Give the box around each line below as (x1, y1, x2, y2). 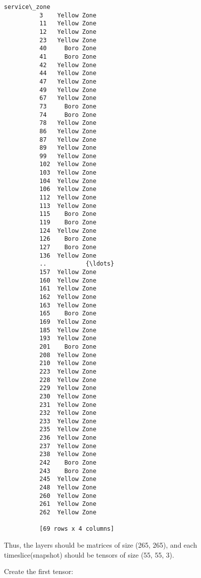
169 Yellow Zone (39, 318, 97, 325)
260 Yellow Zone (39, 492, 97, 499)
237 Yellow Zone (39, 442, 97, 450)
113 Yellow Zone (39, 202, 97, 209)
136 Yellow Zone (39, 252, 97, 259)
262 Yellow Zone (39, 509, 97, 516)
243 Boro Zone (39, 467, 97, 475)
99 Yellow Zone (39, 152, 97, 160)
